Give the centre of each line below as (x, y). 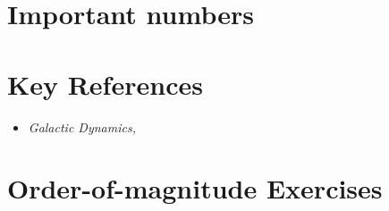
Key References (105, 84)
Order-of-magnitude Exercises (195, 188)
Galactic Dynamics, (82, 127)
